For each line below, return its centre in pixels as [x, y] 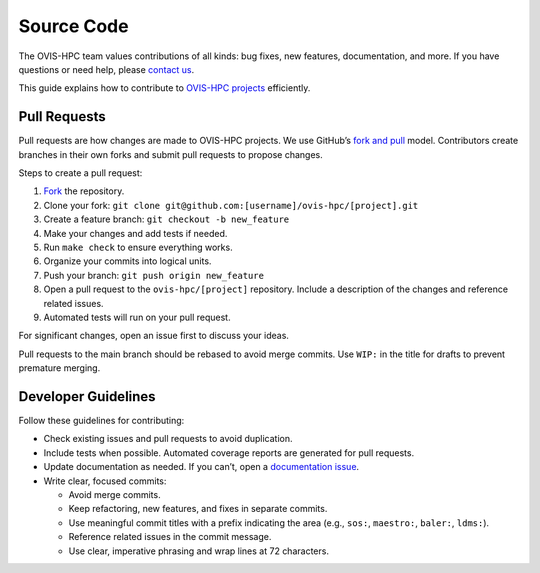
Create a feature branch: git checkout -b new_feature [166, 219]
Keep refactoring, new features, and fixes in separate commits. [198, 509]
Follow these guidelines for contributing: [101, 420]
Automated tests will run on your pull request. [137, 317]
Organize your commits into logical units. [127, 261]
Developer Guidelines [87, 396]
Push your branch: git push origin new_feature [154, 275]
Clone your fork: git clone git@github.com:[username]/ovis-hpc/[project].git [231, 205]
